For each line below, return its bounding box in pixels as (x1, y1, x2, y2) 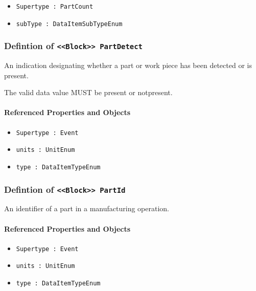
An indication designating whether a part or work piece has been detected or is (4, 60, 252, 71)
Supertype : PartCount (16, 3, 94, 10)
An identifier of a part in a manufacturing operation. (4, 203, 169, 214)
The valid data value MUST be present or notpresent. (4, 87, 173, 98)
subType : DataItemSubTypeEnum (16, 20, 123, 28)
